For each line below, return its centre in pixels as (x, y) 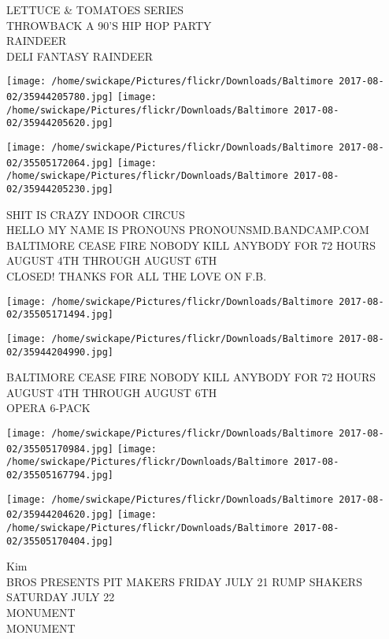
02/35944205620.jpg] (60, 123)
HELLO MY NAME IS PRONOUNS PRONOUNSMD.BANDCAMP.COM (188, 230)
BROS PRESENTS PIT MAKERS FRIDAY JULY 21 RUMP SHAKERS (184, 581)
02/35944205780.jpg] (60, 97)
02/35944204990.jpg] (60, 352)
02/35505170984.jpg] (60, 449)
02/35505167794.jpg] (60, 475)
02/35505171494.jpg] (60, 315)
